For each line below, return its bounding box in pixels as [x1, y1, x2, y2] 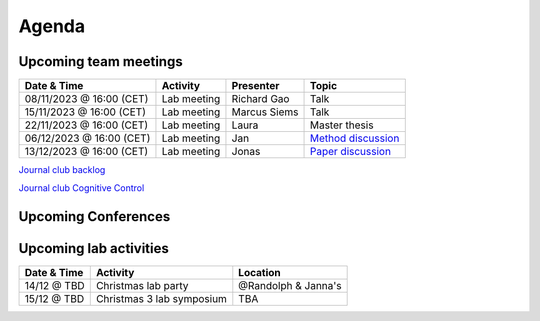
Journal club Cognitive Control [18, 182, 145, 194]
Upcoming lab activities [18, 240, 169, 257]
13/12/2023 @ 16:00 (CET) [24, 145, 149, 159]
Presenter [231, 79, 280, 93]
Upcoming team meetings [18, 53, 184, 70]
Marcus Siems [231, 105, 299, 119]
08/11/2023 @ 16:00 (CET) [24, 92, 149, 106]
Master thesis [309, 118, 374, 132]
